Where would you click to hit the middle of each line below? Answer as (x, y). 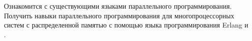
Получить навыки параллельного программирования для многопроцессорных (119, 15)
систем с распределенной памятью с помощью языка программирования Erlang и (126, 25)
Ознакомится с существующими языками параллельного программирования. (118, 6)
